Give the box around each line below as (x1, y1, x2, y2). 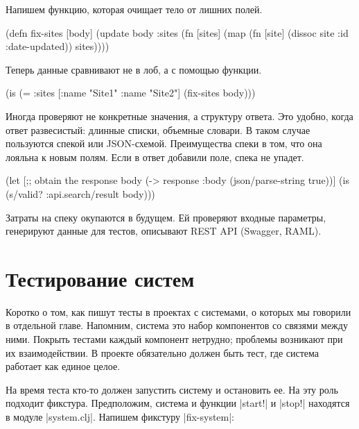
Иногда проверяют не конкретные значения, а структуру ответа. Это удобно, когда (6, 108, 353, 123)
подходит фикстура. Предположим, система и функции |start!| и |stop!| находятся (6, 396, 350, 410)
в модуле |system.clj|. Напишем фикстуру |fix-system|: (6, 410, 235, 423)
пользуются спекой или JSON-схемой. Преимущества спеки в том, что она (6, 136, 322, 151)
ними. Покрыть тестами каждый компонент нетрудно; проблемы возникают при (6, 332, 343, 346)
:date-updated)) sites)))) (6, 39, 110, 53)
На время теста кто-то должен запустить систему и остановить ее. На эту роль (6, 382, 338, 396)
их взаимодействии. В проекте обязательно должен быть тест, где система (6, 345, 319, 360)
